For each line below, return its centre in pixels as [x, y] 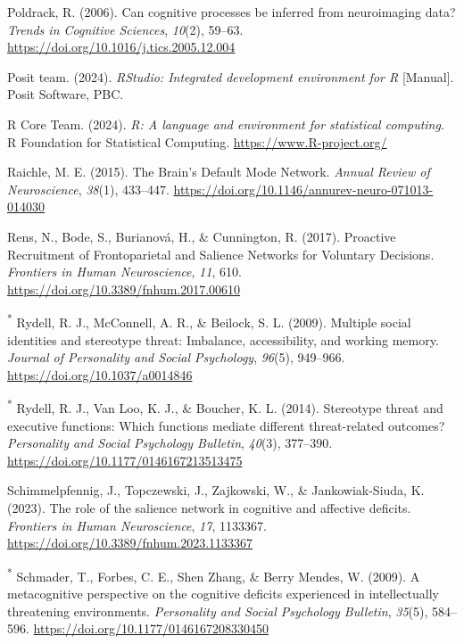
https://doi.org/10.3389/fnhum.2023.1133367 [130, 543]
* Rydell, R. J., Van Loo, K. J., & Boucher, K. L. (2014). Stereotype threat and [225, 406]
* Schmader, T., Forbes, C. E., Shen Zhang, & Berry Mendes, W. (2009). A [214, 574]
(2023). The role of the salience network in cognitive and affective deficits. [209, 507]
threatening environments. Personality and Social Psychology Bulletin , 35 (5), [218, 611]
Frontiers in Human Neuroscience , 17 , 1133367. [137, 525]
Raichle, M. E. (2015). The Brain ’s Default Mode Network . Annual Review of [219, 172]
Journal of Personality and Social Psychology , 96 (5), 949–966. [176, 357]
